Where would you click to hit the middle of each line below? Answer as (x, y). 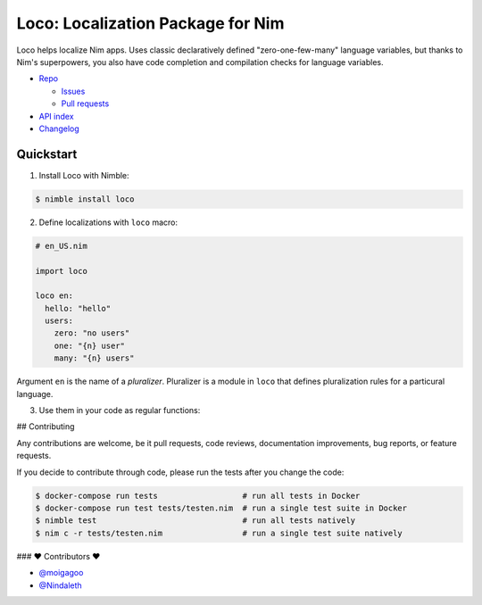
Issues (73, 91)
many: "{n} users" (94, 358)
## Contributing (46, 427)
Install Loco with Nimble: (84, 175)
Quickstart (47, 154)
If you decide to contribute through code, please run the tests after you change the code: (180, 472)
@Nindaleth (60, 585)
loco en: (54, 296)
